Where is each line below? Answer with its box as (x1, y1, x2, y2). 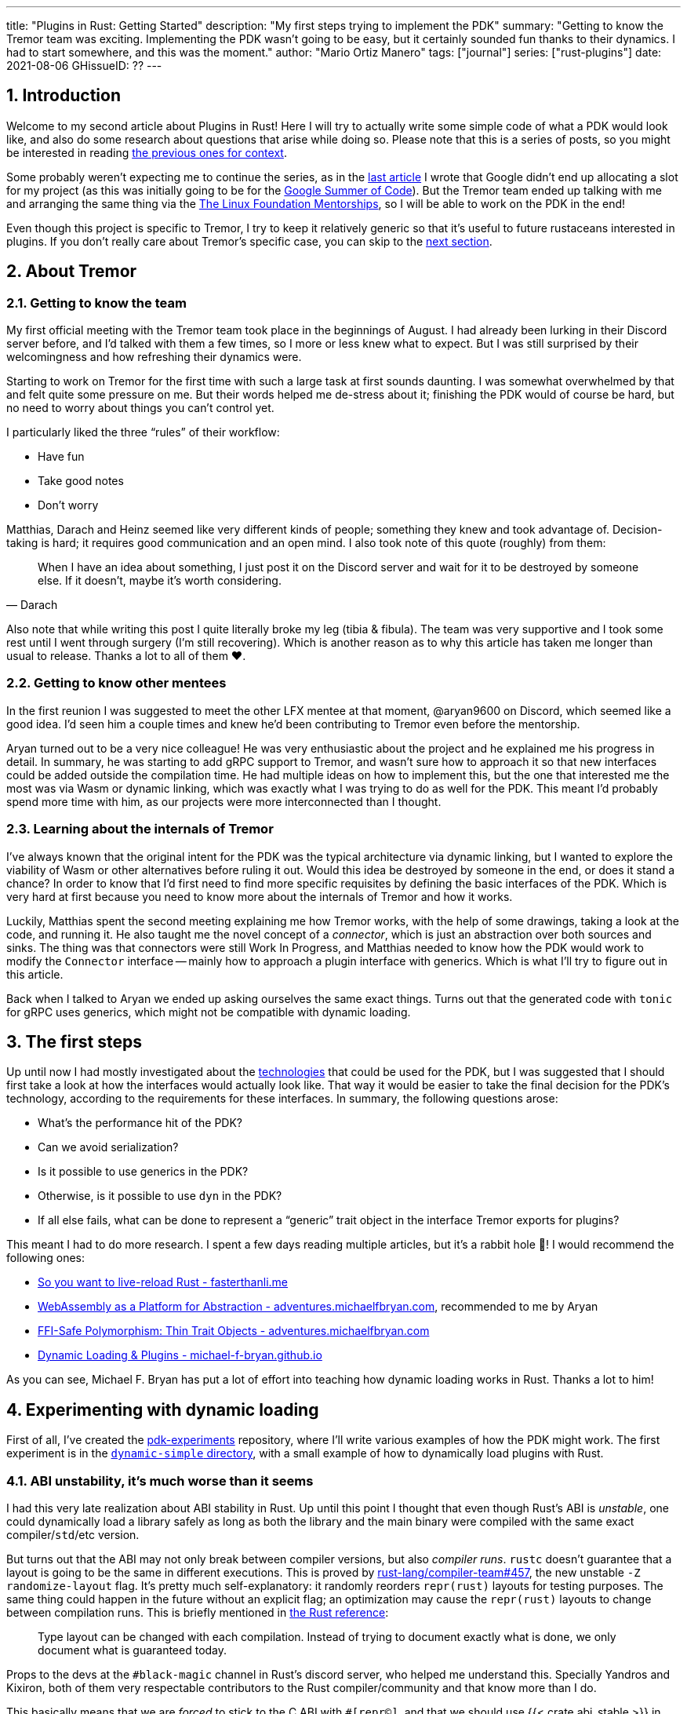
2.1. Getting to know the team (6, 294, 187, 311)
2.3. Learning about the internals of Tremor (6, 821, 274, 837)
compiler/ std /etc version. (6, 1528, 140, 1541)
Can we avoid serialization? (38, 1140, 179, 1154)
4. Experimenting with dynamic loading (6, 1399, 319, 1420)
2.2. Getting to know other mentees (6, 675, 227, 691)
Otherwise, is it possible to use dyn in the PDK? (38, 1189, 282, 1203)
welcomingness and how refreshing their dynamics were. (6, 350, 302, 364)
